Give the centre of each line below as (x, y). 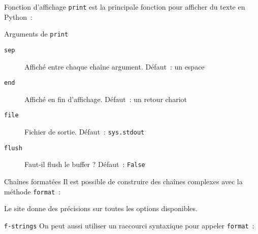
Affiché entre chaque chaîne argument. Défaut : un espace (115, 66)
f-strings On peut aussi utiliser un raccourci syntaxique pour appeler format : (129, 225)
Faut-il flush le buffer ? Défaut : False (85, 164)
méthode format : (33, 191)
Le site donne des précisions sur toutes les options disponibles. (101, 208)
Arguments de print (36, 34)
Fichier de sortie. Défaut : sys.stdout (85, 132)
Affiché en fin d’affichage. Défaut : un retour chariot (106, 99)
